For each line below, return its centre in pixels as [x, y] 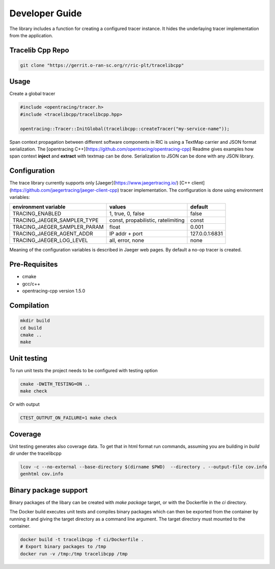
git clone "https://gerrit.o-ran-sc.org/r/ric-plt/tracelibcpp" [102, 65]
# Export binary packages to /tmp [63, 547]
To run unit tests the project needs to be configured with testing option [84, 370]
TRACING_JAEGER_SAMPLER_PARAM [58, 227]
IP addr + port [126, 234]
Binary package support [49, 490]
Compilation [29, 305]
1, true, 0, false [127, 214]
